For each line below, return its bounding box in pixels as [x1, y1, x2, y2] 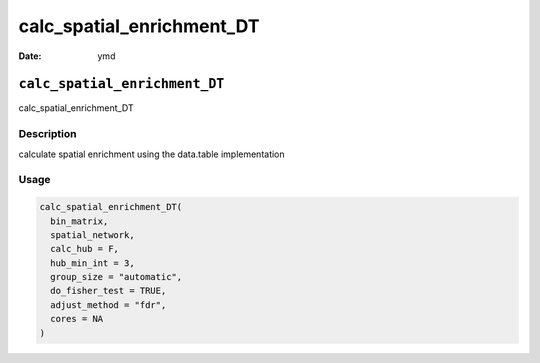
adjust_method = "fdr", [50, 299, 167, 310]
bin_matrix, [50, 215, 109, 227]
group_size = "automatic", [50, 271, 183, 283]
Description [18, 127, 77, 141]
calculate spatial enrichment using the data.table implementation [18, 148, 285, 160]
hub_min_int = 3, [50, 257, 135, 269]
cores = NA [50, 313, 104, 325]
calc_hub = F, [50, 243, 120, 255]
